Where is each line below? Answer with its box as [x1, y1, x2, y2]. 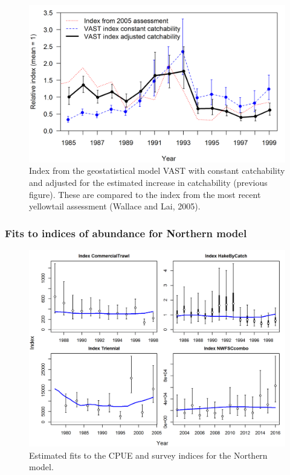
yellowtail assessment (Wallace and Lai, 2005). [29, 200, 201, 212]
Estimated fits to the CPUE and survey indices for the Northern [29, 448, 268, 461]
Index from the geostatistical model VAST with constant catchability [29, 164, 285, 177]
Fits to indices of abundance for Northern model [5, 225, 247, 240]
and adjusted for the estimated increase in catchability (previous [29, 176, 268, 189]
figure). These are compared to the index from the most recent [29, 188, 261, 200]
